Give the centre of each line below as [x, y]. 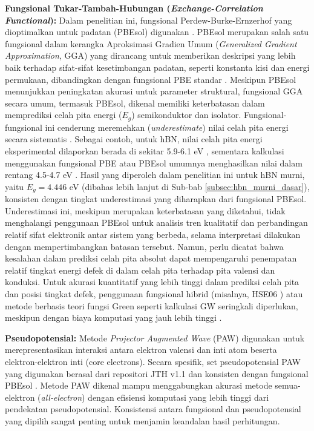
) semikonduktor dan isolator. [186, 115]
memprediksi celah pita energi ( [64, 115]
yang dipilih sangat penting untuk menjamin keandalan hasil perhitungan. [142, 420]
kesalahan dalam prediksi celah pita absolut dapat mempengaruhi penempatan [151, 258]
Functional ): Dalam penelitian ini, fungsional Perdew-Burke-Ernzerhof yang [149, 20]
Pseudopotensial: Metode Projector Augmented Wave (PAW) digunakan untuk [155, 337]
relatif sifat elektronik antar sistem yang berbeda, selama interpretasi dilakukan [153, 234]
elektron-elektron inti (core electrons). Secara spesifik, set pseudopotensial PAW [153, 361]
